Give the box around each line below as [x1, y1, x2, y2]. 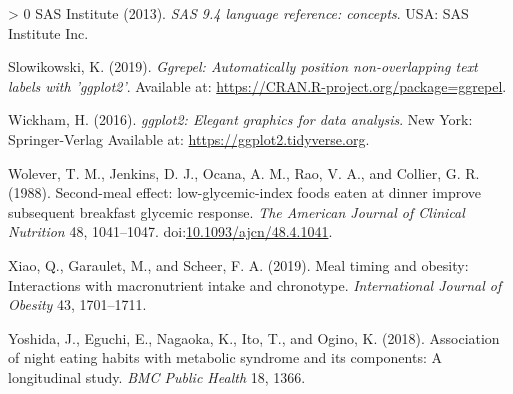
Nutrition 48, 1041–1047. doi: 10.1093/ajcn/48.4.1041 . [8, 221, 333, 242]
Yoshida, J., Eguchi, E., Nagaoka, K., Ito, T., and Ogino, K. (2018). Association [8, 327, 500, 348]
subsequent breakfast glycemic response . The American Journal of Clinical [8, 201, 465, 222]
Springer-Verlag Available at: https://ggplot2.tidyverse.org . [8, 128, 370, 149]
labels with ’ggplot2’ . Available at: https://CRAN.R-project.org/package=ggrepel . [8, 75, 507, 96]
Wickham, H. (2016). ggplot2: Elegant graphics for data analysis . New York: [8, 109, 473, 130]
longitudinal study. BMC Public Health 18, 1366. [8, 366, 306, 387]
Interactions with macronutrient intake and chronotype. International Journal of [8, 274, 502, 295]
